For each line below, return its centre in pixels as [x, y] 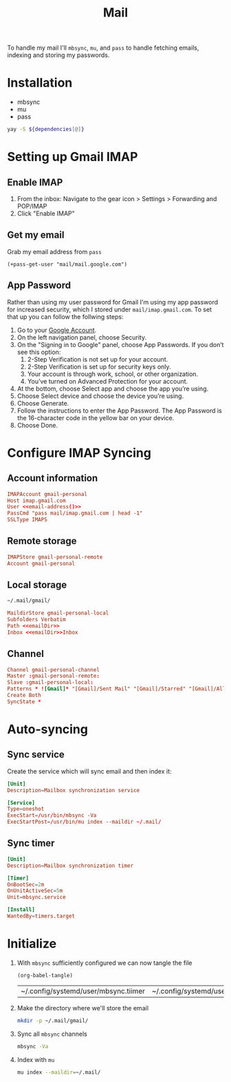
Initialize [32, 944]
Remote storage [42, 541]
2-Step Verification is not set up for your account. [98, 359]
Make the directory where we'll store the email [83, 1008]
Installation [40, 83]
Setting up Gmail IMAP [73, 157]
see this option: [39, 352]
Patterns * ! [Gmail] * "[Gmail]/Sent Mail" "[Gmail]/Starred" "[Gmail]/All [117, 689]
